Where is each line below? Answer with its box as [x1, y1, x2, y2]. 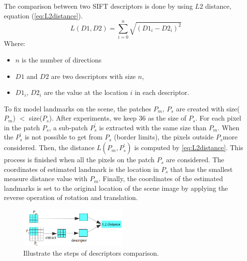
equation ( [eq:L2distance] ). [4, 10, 83, 20]
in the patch [4, 122, 40, 132]
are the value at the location [44, 87, 128, 97]
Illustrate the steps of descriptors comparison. [23, 247, 159, 258]
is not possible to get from [25, 132, 103, 142]
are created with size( [176, 103, 240, 113]
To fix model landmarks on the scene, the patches [4, 103, 151, 113]
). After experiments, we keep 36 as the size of [49, 113, 186, 123]
